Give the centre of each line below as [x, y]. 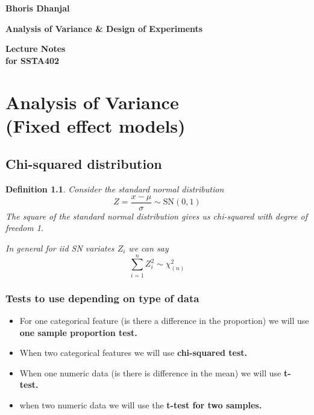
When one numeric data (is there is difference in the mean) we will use [150, 372]
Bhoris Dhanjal [38, 8]
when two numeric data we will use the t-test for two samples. [141, 404]
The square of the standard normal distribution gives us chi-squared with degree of [156, 216]
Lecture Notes [36, 49]
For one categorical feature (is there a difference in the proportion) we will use [164, 320]
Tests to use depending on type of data [102, 298]
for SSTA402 [33, 60]
